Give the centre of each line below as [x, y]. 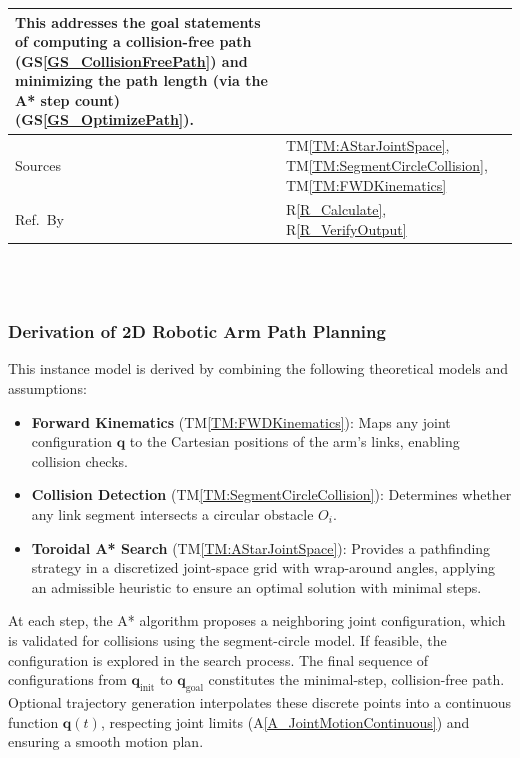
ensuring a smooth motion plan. [106, 741]
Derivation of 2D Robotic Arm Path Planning [197, 331]
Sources [38, 164]
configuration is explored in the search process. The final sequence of [218, 659]
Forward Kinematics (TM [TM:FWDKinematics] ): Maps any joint [241, 421]
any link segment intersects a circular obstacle [172, 514]
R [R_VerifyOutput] [346, 228]
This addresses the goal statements [138, 21]
